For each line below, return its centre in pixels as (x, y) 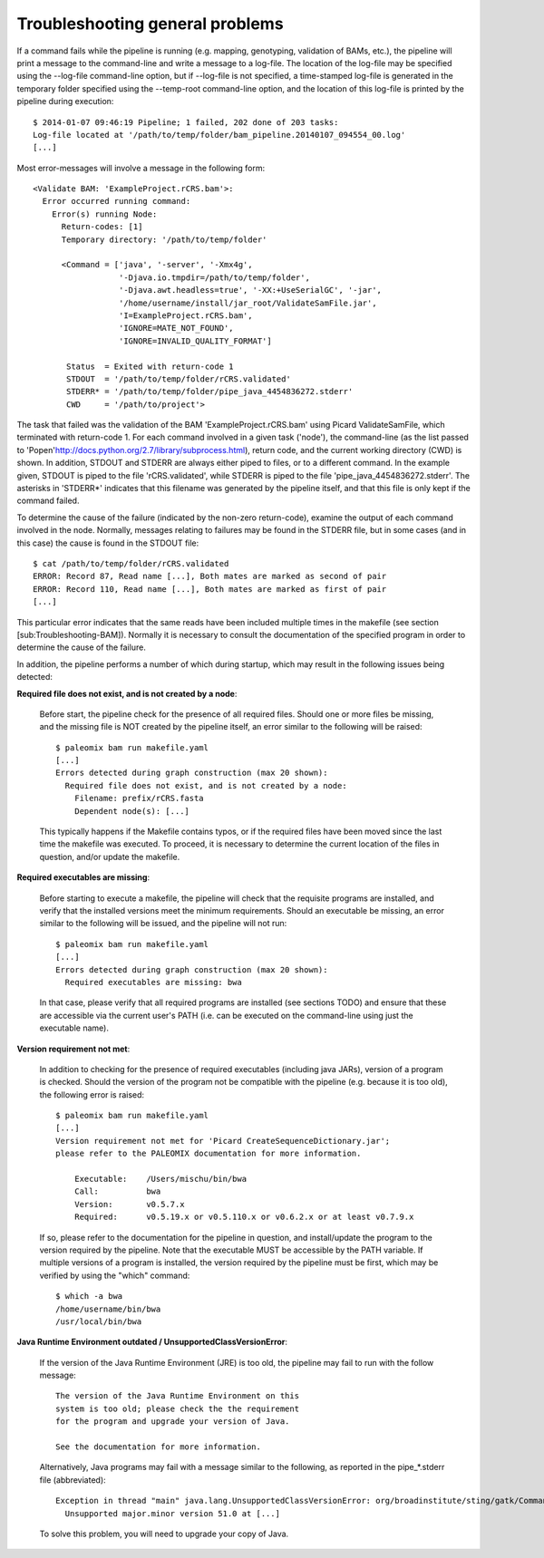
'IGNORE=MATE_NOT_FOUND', (176, 328)
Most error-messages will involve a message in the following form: (141, 168)
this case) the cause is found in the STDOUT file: (108, 543)
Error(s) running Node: (104, 214)
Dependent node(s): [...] (132, 811)
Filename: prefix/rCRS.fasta (139, 798)
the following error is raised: (92, 1094)
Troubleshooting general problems (151, 24)
